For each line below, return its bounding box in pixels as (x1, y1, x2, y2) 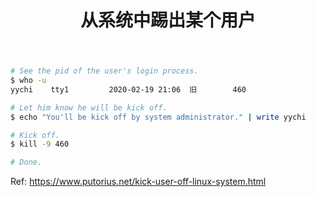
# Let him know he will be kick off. (10, 102, 168, 113)
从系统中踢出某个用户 (79, 9, 256, 32)
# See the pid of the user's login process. (10, 66, 199, 76)
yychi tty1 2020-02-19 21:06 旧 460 (10, 84, 247, 95)
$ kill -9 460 (10, 139, 70, 150)
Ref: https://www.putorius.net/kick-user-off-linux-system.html (10, 176, 267, 188)
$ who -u (10, 76, 47, 86)
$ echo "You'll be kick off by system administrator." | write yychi (10, 112, 307, 122)
